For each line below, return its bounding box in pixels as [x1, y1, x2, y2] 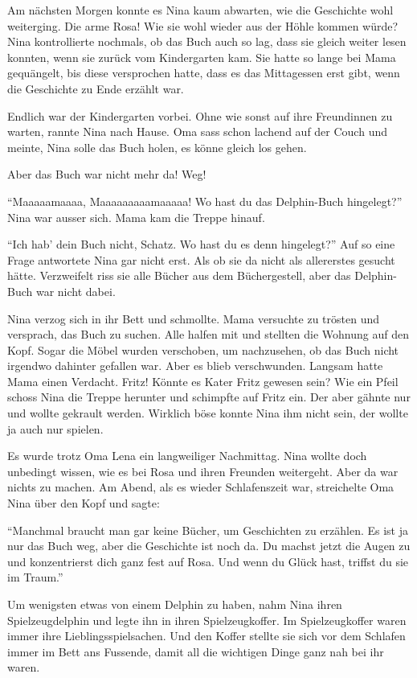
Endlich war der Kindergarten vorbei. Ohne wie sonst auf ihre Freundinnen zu [7, 107, 393, 124]
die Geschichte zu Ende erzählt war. [7, 80, 184, 97]
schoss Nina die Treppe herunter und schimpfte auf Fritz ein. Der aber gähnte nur [7, 388, 411, 405]
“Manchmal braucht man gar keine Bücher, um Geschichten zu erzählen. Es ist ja [7, 521, 408, 538]
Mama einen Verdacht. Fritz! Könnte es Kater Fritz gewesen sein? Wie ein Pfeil [7, 372, 399, 389]
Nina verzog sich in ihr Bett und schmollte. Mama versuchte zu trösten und [7, 310, 380, 327]
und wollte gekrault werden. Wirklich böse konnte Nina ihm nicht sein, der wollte [7, 405, 408, 421]
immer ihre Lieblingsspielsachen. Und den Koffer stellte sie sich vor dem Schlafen [7, 627, 406, 644]
